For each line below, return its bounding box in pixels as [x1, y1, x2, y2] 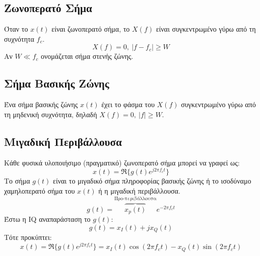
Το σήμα [4, 176, 30, 186]
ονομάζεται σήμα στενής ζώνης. [41, 51, 134, 61]
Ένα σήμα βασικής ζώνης [4, 99, 78, 110]
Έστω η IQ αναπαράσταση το [4, 214, 91, 224]
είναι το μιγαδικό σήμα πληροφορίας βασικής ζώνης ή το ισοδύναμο [53, 176, 251, 186]
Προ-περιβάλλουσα [114, 196, 157, 201]
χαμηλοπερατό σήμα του [4, 185, 75, 196]
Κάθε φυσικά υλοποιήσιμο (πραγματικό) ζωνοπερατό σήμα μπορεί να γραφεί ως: [4, 157, 240, 167]
